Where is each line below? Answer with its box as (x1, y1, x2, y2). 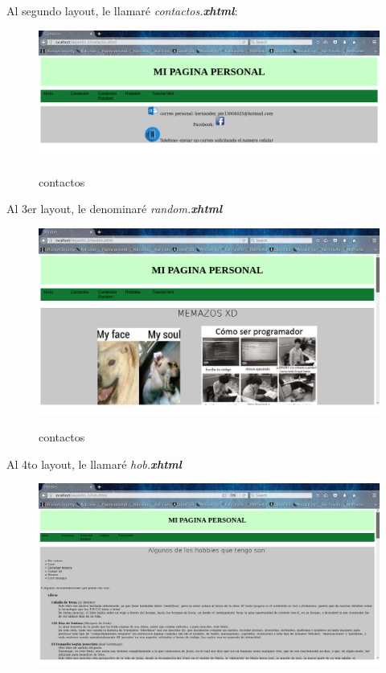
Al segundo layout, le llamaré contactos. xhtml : (6, 2, 238, 18)
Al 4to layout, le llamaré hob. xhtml (6, 455, 182, 472)
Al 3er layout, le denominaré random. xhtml (6, 200, 223, 217)
